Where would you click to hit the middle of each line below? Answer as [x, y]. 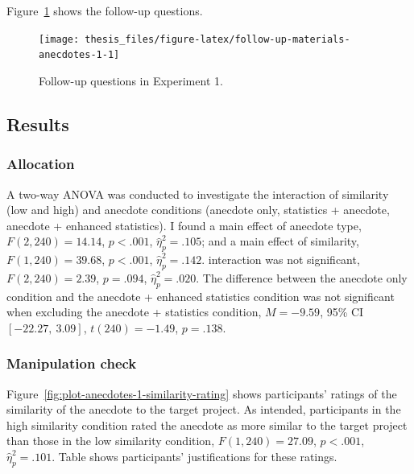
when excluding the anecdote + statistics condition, [134, 312]
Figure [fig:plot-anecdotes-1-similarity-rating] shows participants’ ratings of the [202, 393]
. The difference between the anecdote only [302, 277]
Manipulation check [72, 363]
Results [38, 124]
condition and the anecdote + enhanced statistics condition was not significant [201, 296]
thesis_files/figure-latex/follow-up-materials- [217, 39]
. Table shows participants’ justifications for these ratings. [195, 457]
